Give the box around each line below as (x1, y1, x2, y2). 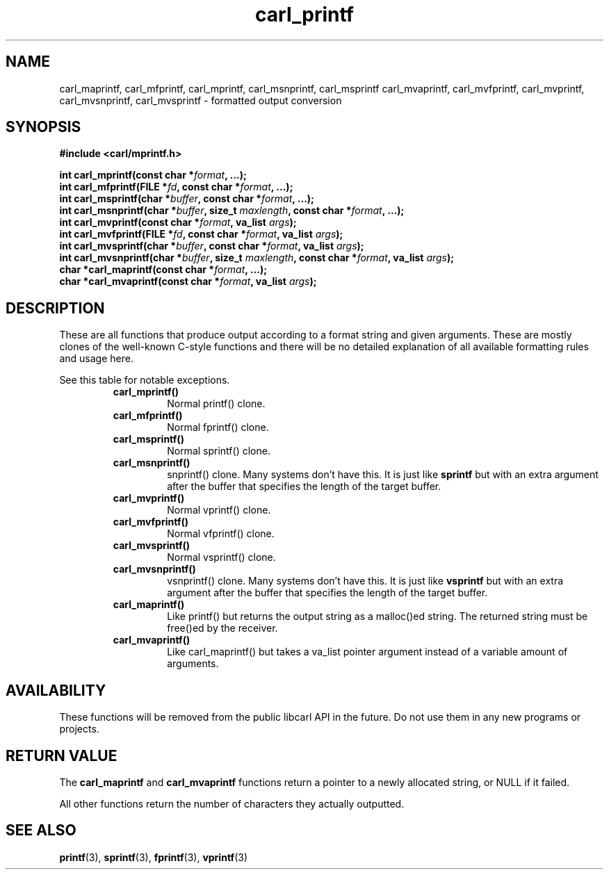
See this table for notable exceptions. (59, 374, 230, 386)
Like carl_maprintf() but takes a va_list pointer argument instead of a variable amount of (167, 646, 568, 658)
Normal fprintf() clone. (167, 421, 269, 434)
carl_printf (255, 3, 354, 26)
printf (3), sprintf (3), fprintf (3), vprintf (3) (59, 851, 248, 863)
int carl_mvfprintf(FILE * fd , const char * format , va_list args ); (59, 228, 343, 240)
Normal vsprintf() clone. (167, 551, 276, 564)
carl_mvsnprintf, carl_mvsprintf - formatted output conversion (59, 94, 342, 106)
